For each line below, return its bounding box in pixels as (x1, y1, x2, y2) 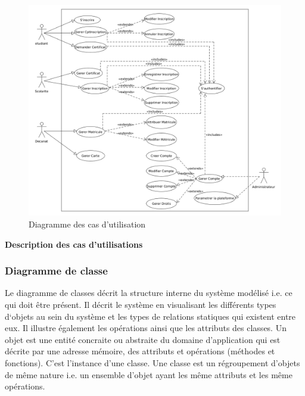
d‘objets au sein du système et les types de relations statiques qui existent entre (5, 310, 296, 322)
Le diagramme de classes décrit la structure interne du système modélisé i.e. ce (5, 286, 292, 299)
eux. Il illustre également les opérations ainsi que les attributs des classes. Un (5, 322, 287, 334)
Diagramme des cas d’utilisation (29, 218, 146, 230)
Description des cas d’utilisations (5, 238, 143, 250)
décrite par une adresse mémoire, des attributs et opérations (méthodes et (5, 345, 275, 357)
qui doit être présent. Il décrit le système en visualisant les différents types (5, 298, 276, 311)
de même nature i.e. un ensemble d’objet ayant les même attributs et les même (5, 368, 292, 381)
